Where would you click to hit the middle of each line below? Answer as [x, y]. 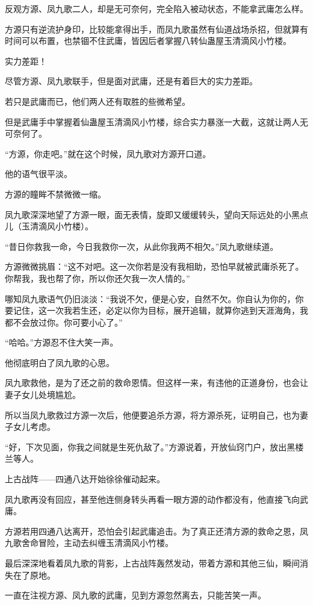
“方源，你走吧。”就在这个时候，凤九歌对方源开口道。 [108, 153]
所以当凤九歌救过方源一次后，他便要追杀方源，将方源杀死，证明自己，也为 [152, 414]
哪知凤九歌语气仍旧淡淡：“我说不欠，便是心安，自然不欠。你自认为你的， [150, 298]
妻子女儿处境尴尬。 [43, 395]
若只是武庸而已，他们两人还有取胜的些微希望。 [98, 101]
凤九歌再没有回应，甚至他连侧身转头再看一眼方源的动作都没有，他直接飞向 [152, 499]
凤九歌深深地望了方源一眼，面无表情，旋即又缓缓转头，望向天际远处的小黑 [152, 214]
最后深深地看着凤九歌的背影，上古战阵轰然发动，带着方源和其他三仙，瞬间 [152, 563]
